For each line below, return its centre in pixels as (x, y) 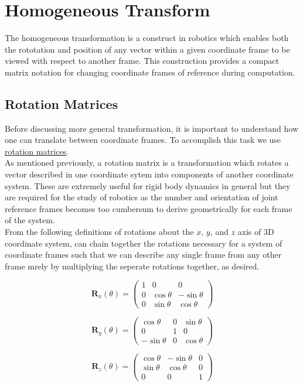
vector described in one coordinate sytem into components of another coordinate (149, 174)
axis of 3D (256, 232)
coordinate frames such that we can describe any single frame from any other (143, 255)
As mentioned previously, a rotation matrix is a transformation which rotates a (147, 163)
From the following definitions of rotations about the (99, 232)
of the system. (30, 220)
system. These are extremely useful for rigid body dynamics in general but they (148, 185)
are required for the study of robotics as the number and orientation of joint (142, 197)
